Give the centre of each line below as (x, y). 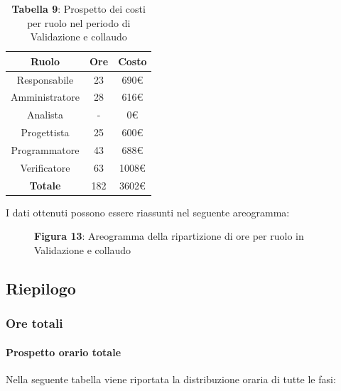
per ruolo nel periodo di (79, 22)
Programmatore (45, 150)
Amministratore (45, 97)
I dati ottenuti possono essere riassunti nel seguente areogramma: (148, 212)
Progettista (45, 132)
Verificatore (45, 167)
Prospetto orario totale (64, 352)
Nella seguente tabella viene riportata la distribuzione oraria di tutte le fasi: (171, 379)
